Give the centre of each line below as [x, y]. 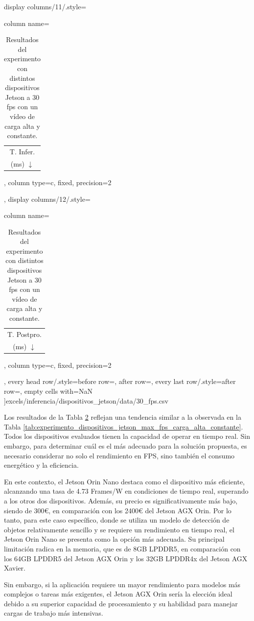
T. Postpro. [24, 334]
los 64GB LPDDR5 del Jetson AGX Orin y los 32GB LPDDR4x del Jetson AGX [126, 558]
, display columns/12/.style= [47, 199]
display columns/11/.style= [45, 6]
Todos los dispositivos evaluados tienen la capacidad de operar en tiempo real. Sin [127, 436]
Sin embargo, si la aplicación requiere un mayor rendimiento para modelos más [122, 584]
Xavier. [15, 568]
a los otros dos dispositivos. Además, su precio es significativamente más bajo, [121, 500]
